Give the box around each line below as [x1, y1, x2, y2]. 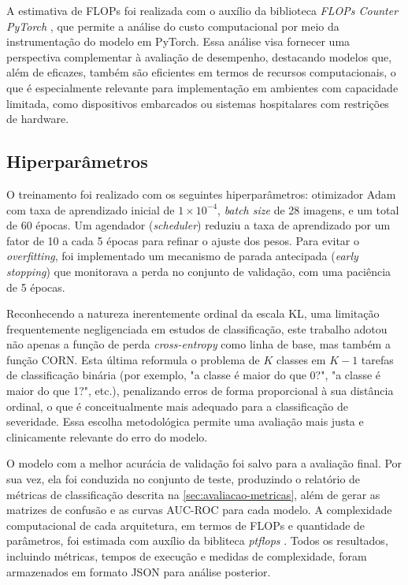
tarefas [361, 351, 394, 367]
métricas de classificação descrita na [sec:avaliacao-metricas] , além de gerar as [6, 486, 380, 502]
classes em [276, 351, 326, 367]
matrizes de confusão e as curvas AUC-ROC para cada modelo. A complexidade [6, 501, 392, 518]
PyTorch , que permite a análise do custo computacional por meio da [6, 17, 339, 34]
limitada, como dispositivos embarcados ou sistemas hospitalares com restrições [6, 95, 389, 111]
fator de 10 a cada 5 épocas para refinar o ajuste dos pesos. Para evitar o [6, 232, 360, 248]
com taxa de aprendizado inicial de [6, 201, 175, 218]
